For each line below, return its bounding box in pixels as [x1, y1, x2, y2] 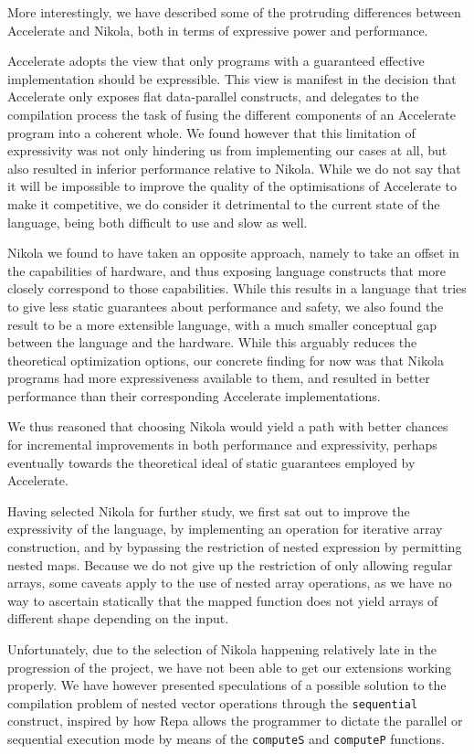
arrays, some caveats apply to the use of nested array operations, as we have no [7, 573, 452, 592]
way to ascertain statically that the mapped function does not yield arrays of [7, 590, 438, 610]
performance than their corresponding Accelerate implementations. [7, 386, 381, 405]
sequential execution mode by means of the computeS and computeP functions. [7, 729, 445, 749]
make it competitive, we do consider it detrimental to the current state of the [7, 194, 440, 213]
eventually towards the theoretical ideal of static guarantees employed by [7, 452, 416, 472]
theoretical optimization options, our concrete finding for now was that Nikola [7, 350, 444, 369]
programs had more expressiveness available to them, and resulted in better [7, 368, 430, 388]
